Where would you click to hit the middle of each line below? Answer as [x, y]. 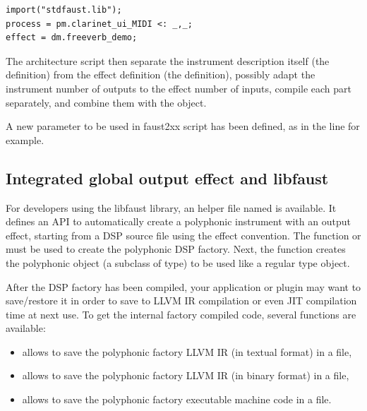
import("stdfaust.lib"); [64, 10]
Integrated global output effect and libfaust [167, 178]
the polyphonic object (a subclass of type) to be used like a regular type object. [178, 262]
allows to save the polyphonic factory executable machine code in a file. [177, 399]
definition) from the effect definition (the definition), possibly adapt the [161, 75]
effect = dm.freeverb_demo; [72, 38]
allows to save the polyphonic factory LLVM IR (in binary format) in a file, [186, 375]
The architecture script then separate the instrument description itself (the [168, 60]
